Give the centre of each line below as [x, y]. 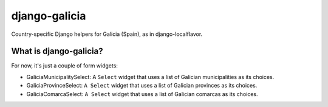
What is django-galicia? [57, 51]
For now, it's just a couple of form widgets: [65, 66]
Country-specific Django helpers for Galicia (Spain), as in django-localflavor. [107, 34]
